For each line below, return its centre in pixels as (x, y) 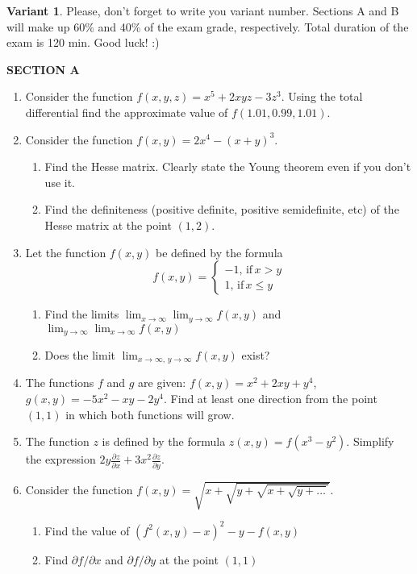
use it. (60, 182)
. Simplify (370, 441)
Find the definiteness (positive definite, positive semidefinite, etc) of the (222, 209)
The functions (60, 383)
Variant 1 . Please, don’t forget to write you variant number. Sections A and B (203, 10)
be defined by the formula (219, 252)
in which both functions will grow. (150, 414)
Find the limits (82, 314)
